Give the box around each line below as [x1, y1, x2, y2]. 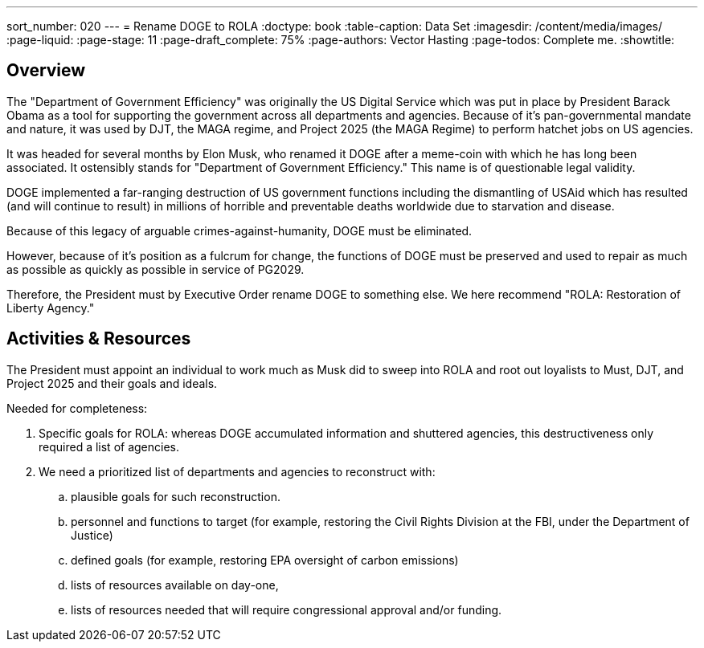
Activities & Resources [6, 328, 191, 349]
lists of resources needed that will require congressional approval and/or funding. [71, 602, 502, 617]
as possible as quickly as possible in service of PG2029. [6, 262, 305, 276]
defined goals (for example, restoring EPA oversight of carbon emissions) [71, 552, 459, 567]
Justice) [71, 528, 113, 542]
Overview [6, 60, 86, 81]
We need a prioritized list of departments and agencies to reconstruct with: [39, 464, 436, 479]
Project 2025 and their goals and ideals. [6, 376, 218, 390]
